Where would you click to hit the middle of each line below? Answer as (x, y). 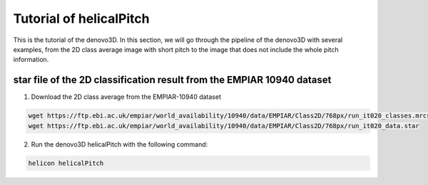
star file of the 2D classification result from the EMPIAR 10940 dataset (172, 80)
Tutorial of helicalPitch (81, 18)
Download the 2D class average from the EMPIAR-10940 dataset (126, 97)
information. (31, 60)
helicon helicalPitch (66, 163)
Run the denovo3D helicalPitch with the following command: (119, 144)
